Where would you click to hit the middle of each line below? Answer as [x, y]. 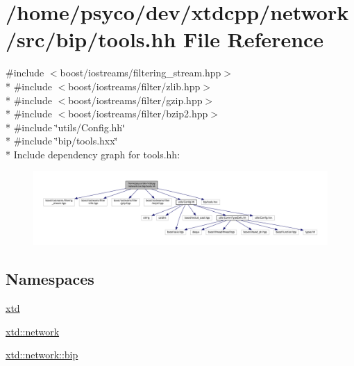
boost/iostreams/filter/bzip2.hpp [138, 114]
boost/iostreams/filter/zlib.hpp [134, 86]
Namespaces [50, 279]
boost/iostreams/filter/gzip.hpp [135, 100]
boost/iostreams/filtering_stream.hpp [141, 73]
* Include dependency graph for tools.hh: [93, 154]
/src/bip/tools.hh [91, 39]
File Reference [254, 39]
